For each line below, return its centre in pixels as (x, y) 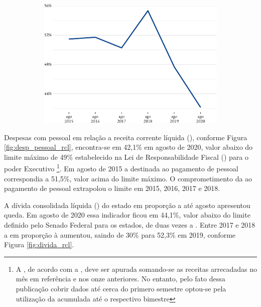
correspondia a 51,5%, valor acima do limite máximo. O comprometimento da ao (128, 178)
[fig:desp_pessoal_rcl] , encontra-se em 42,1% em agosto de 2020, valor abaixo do (128, 147)
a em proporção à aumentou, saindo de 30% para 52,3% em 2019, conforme (120, 234)
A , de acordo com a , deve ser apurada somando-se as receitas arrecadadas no (136, 269)
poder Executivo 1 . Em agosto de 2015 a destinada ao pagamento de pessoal (121, 168)
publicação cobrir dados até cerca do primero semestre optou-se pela (121, 289)
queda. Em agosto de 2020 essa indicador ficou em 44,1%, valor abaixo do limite (127, 215)
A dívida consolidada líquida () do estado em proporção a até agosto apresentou (127, 205)
